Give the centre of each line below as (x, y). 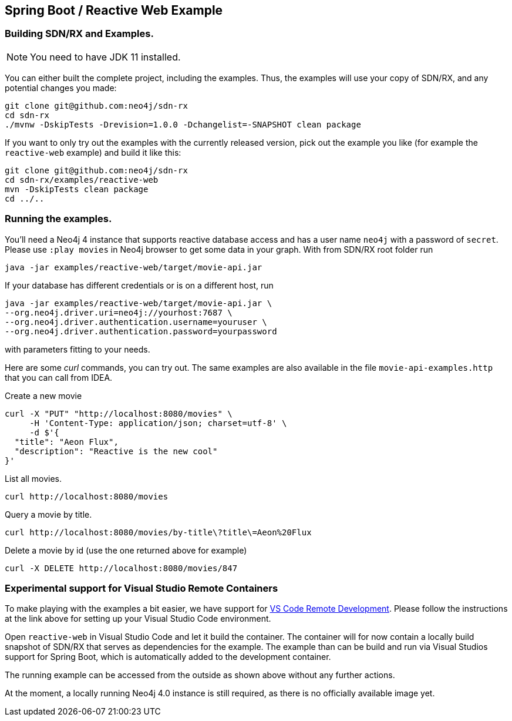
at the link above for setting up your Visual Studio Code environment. (138, 619)
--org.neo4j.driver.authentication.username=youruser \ (136, 322)
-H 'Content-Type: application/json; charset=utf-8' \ (158, 423)
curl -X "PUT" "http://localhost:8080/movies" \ (119, 413)
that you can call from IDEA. (59, 377)
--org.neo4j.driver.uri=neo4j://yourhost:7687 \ (119, 312)
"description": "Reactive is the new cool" (116, 451)
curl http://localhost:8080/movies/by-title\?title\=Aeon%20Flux (158, 532)
